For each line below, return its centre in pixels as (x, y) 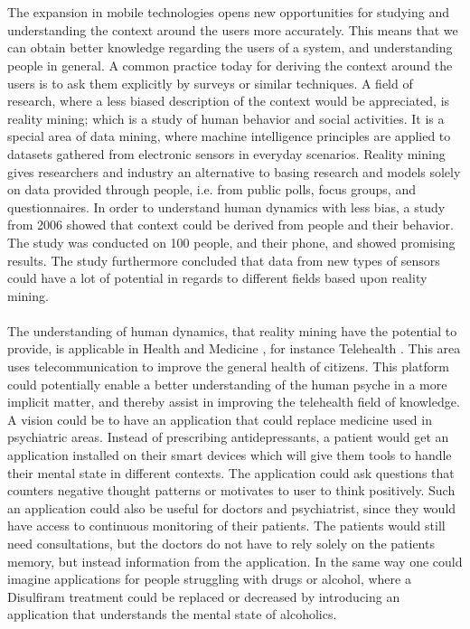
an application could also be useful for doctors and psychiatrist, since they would (232, 507)
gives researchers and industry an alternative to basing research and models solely (234, 171)
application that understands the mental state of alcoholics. (172, 614)
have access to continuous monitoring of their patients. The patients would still (226, 526)
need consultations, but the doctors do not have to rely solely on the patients (221, 543)
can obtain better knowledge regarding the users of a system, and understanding (230, 47)
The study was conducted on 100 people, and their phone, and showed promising (231, 242)
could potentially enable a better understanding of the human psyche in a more (227, 384)
